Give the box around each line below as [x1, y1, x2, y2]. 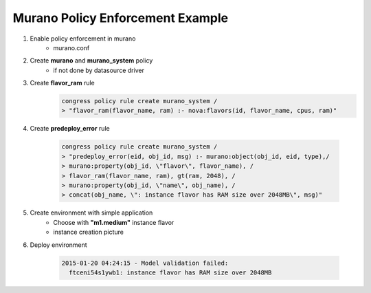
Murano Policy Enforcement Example [12, 10, 229, 25]
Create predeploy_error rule [30, 124, 110, 133]
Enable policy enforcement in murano [30, 34, 136, 43]
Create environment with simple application [30, 208, 153, 217]
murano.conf [53, 43, 90, 52]
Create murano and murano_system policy [30, 56, 153, 65]
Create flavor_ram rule [30, 79, 95, 87]
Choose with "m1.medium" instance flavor [53, 218, 175, 226]
